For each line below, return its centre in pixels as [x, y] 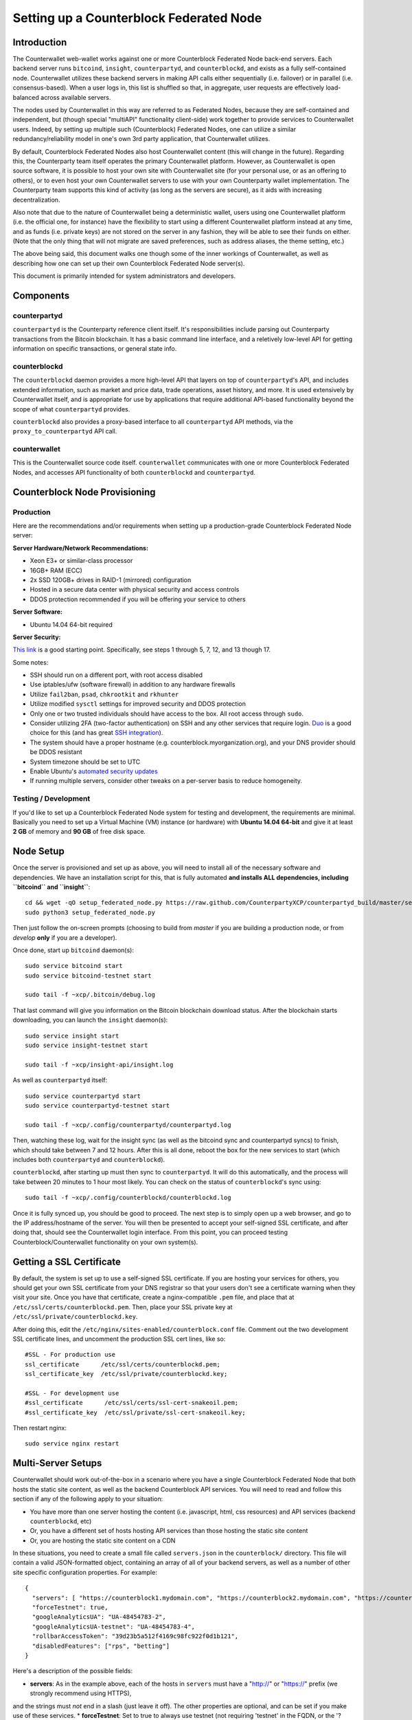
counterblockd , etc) [61, 1521]
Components [41, 296]
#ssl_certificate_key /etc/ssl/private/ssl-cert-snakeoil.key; [136, 1412]
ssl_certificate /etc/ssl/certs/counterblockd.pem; [123, 1364]
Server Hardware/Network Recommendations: [81, 548]
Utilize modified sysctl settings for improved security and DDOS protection [138, 704]
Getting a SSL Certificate [67, 1261]
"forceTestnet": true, [70, 1608]
